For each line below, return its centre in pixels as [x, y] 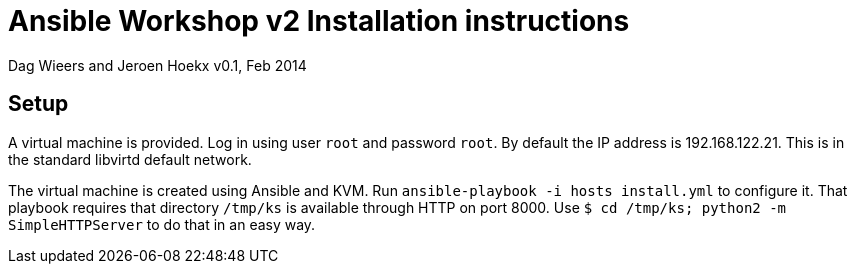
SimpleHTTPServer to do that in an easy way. [162, 224]
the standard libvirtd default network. [130, 159]
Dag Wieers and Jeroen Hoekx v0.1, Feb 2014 [157, 65]
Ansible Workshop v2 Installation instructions [319, 21]
